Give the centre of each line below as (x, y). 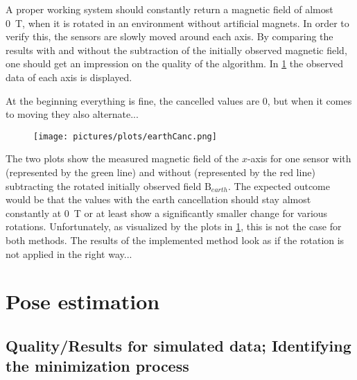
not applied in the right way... (69, 253)
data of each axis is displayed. (69, 77)
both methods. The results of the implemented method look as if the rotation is (175, 240)
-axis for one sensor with (299, 158)
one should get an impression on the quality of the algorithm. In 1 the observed (174, 63)
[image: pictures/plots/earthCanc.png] (125, 136)
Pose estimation (83, 301)
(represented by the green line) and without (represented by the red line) (160, 172)
